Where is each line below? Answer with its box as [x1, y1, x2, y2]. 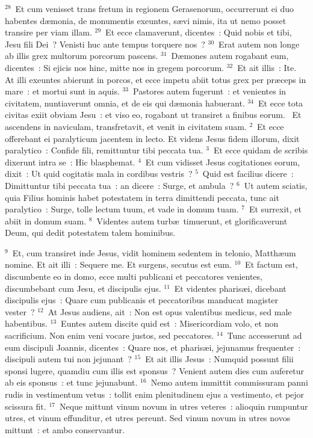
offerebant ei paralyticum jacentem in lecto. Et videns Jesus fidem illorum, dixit [5, 132, 300, 144]
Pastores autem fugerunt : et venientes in [133, 85, 287, 97]
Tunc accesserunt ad [227, 329, 302, 342]
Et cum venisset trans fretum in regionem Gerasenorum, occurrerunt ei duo [15, 2, 294, 14]
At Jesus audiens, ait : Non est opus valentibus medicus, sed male [48, 305, 292, 318]
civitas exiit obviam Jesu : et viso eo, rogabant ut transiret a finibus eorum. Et [5, 108, 302, 121]
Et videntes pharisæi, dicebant [174, 282, 287, 294]
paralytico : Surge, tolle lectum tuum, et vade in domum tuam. [5, 203, 239, 215]
